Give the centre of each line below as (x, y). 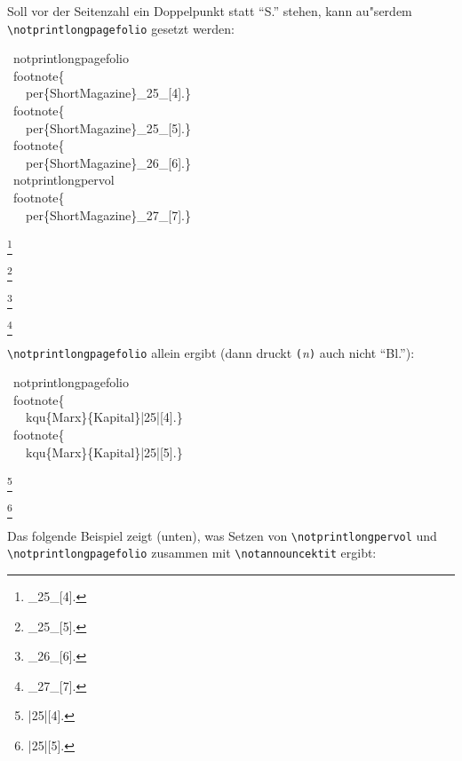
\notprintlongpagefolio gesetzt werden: (121, 28)
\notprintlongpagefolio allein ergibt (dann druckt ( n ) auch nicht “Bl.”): (211, 352)
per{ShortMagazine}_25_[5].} (108, 127)
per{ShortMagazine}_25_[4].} (108, 93)
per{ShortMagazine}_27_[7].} (108, 214)
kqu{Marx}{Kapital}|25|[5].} (104, 452)
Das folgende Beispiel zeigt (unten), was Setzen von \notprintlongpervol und (222, 535)
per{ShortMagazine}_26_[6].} (108, 162)
